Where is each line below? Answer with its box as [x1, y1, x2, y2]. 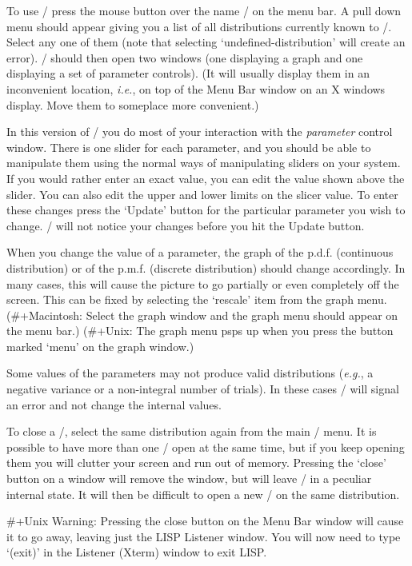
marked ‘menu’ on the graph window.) [6, 337, 194, 354]
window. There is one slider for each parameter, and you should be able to [6, 138, 371, 155]
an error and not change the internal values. [6, 396, 222, 413]
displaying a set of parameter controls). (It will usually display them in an [6, 65, 370, 82]
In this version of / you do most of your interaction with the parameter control [6, 123, 393, 140]
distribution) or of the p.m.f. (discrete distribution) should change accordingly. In [6, 259, 406, 276]
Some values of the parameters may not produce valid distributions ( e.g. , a [6, 365, 374, 381]
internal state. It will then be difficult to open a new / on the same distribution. [6, 485, 400, 502]
